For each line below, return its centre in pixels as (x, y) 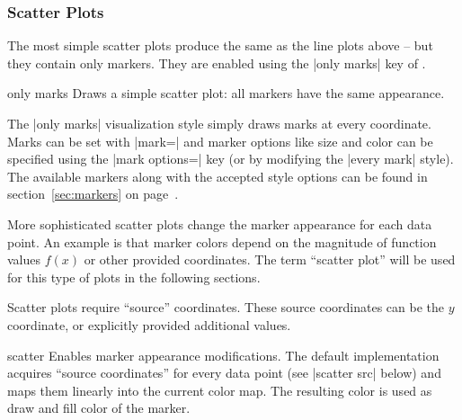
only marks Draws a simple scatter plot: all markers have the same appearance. (226, 93)
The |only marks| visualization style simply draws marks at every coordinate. (219, 123)
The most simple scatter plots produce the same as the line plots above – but (220, 45)
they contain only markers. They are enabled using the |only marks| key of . (217, 63)
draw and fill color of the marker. (99, 408)
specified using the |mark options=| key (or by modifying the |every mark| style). (231, 159)
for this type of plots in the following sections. (134, 277)
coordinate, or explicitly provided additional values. (149, 324)
